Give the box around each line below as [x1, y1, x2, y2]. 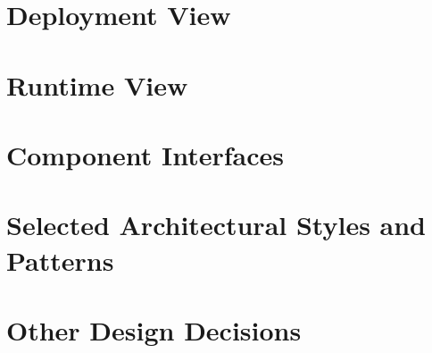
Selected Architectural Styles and [6, 206, 427, 243]
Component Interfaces [6, 136, 284, 172]
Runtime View [6, 66, 188, 103]
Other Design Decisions [6, 311, 302, 348]
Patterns [6, 241, 114, 278]
